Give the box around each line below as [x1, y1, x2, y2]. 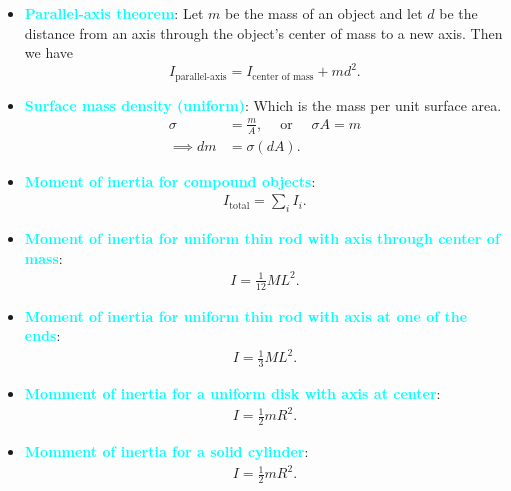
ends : [24, 325, 61, 346]
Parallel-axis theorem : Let [24, 3, 204, 23]
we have [24, 42, 73, 63]
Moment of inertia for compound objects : [24, 170, 316, 191]
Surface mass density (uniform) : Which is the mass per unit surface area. [24, 94, 502, 115]
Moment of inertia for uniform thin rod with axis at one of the [24, 305, 468, 326]
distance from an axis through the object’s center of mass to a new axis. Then [24, 22, 503, 43]
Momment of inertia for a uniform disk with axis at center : [24, 383, 441, 404]
